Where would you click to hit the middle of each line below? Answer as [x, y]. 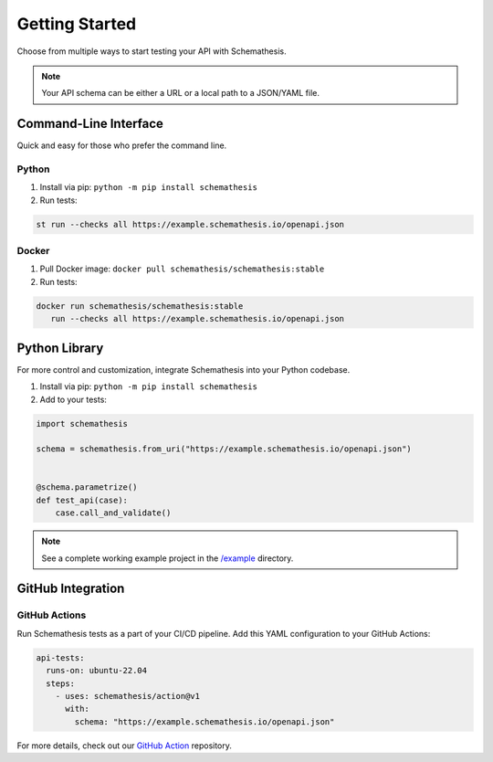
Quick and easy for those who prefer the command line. [122, 145]
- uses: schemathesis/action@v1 [128, 696]
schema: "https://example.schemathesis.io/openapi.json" [205, 721]
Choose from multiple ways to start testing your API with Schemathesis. [152, 51]
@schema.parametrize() [87, 487]
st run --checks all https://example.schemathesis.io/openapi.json [190, 224]
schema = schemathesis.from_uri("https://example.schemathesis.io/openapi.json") [224, 449]
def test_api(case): [82, 500]
